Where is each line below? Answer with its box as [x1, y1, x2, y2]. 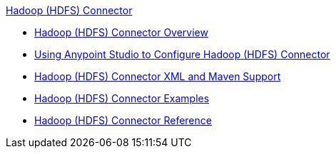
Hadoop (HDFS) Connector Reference [34, 114, 212, 126]
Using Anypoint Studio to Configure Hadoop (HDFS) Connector [34, 48, 330, 60]
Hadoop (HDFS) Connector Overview [34, 26, 208, 38]
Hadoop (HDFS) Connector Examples [34, 92, 210, 104]
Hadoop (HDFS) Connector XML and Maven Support [34, 70, 281, 82]
